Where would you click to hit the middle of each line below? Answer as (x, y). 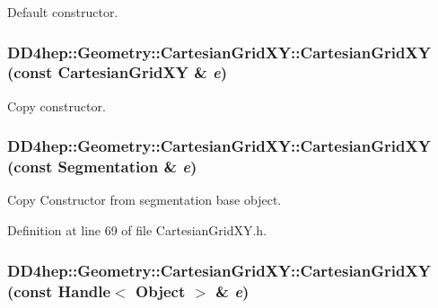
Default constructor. (63, 12)
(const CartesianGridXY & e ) (118, 72)
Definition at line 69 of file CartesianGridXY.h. (137, 230)
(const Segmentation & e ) (102, 167)
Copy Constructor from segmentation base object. (145, 200)
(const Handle (59, 290)
